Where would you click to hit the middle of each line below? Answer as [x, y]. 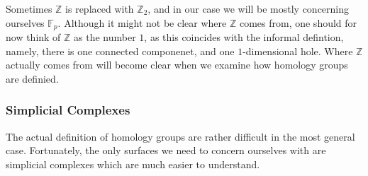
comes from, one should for [298, 22]
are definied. [32, 78]
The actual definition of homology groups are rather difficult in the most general [180, 136]
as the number [105, 37]
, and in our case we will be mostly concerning [249, 8]
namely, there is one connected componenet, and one [120, 51]
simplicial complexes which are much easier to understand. [133, 164]
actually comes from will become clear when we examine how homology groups [177, 65]
